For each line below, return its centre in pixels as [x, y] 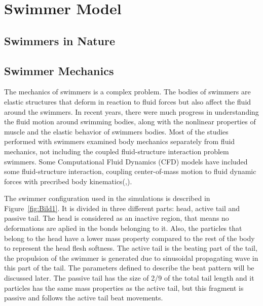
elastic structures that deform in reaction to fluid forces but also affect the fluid [128, 101]
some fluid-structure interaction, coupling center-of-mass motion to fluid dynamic [130, 171]
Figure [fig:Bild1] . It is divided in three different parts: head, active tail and [122, 208]
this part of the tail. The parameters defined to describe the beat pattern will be [129, 268]
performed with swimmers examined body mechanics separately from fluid [120, 141]
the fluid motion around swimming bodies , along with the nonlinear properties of [130, 122]
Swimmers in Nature [60, 40]
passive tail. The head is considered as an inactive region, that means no [117, 218]
